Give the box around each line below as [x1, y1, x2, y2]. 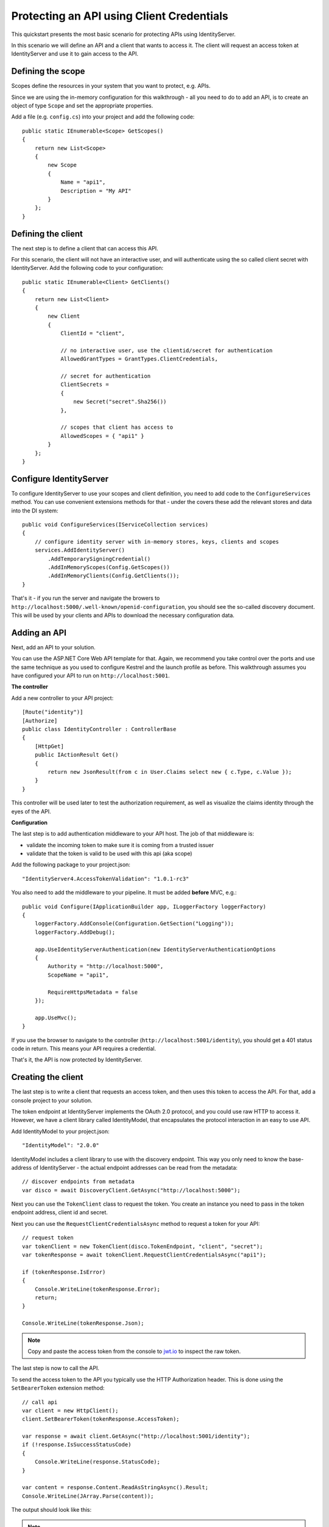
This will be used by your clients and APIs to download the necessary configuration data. [11, 611, 235, 619]
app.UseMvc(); [34, 1014, 77, 1021]
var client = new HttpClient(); [22, 1407, 119, 1414]
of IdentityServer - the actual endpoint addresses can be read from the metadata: [32, 1164, 238, 1171]
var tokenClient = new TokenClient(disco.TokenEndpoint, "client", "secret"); [22, 1243, 263, 1250]
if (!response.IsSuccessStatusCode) [22, 1441, 132, 1448]
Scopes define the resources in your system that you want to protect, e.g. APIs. [11, 82, 211, 90]
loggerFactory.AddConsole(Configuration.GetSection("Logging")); [34, 920, 235, 927]
